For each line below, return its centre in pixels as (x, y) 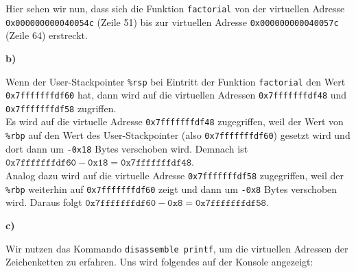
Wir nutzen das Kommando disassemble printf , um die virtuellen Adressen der (177, 248)
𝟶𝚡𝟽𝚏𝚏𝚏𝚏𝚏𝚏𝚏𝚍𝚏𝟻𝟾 (231, 204)
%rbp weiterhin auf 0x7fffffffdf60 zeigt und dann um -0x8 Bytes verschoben (171, 188)
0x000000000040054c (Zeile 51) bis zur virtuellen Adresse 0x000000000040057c (172, 22)
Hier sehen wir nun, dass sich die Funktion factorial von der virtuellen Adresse (175, 8)
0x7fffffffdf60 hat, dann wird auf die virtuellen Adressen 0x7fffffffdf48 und (176, 95)
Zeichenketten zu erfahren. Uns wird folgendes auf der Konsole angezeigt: (159, 262)
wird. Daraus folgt (44, 202)
